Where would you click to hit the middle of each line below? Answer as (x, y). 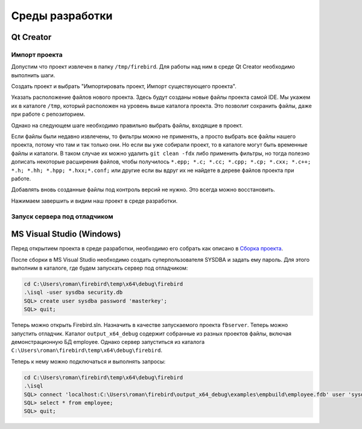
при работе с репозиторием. (48, 114)
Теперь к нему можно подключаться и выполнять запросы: (88, 361)
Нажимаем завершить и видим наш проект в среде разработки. (94, 201)
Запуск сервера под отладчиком (62, 216)
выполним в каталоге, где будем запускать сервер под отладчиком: (100, 268)
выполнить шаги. (33, 75)
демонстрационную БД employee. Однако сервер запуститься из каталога (108, 342)
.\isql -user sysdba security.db (73, 292)
